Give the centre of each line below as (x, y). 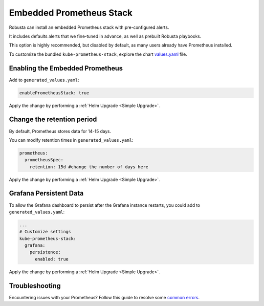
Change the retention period (53, 120)
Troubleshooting (35, 286)
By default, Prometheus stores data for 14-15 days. (60, 131)
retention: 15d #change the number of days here (89, 167)
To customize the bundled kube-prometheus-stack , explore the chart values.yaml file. (98, 54)
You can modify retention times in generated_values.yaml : (71, 140)
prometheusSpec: (44, 160)
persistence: (45, 252)
